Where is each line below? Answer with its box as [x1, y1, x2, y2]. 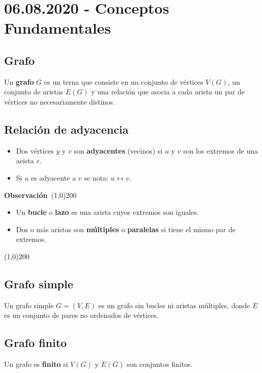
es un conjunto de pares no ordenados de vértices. [4, 310, 159, 320]
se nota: [84, 172, 108, 183]
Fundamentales [4, 17, 111, 38]
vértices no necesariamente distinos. [4, 96, 115, 107]
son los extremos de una [183, 145, 258, 156]
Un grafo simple [4, 300, 54, 310]
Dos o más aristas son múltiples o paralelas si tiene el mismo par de [16, 223, 236, 234]
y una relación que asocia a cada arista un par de [91, 86, 245, 97]
